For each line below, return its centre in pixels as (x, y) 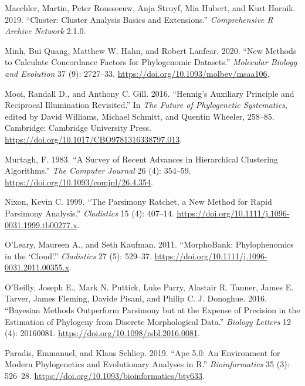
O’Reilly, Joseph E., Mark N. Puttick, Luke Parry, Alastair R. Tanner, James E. (149, 287)
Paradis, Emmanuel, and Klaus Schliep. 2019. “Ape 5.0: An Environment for (143, 352)
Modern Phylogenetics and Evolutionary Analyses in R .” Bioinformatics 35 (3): (147, 364)
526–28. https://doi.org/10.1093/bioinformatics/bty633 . (105, 376)
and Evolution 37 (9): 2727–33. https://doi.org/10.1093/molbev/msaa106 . (137, 73)
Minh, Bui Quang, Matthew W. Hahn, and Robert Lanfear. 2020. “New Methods (151, 50)
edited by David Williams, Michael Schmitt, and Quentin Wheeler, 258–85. (140, 116)
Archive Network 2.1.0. (45, 31)
